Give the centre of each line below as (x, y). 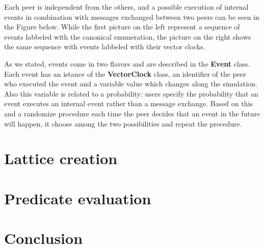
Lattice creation (61, 158)
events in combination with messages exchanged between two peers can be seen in (132, 17)
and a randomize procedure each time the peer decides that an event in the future (132, 113)
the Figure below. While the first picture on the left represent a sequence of (122, 27)
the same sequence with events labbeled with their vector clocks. (105, 46)
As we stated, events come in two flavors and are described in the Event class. (127, 63)
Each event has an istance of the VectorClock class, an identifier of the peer (125, 73)
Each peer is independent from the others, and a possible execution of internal (126, 7)
